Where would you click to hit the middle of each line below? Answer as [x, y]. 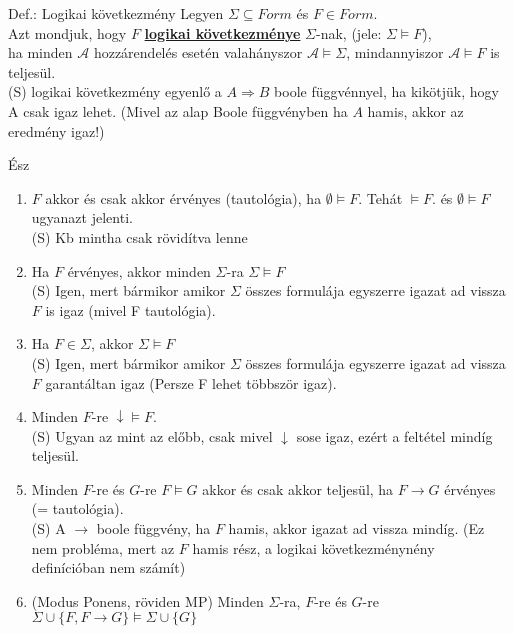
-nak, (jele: [349, 32]
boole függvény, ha [153, 528]
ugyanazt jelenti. [82, 217]
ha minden [40, 52]
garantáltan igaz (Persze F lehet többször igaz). [191, 382]
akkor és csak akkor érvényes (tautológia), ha [183, 197]
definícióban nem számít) [108, 567]
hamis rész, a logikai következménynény [313, 547]
